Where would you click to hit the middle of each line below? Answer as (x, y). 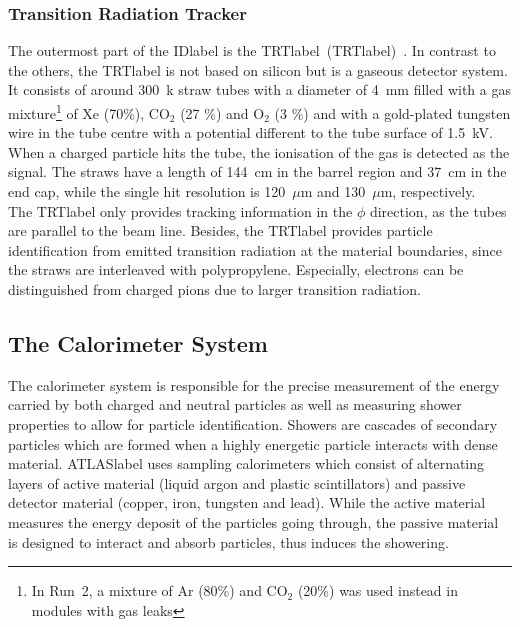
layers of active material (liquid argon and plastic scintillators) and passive (237, 482)
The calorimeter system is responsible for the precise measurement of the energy (254, 384)
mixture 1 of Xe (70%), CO (89, 111)
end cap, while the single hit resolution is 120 (147, 191)
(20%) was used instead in (377, 590)
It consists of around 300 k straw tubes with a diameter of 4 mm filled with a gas (259, 89)
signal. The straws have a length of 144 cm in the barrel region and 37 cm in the (257, 171)
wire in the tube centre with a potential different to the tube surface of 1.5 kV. (250, 132)
